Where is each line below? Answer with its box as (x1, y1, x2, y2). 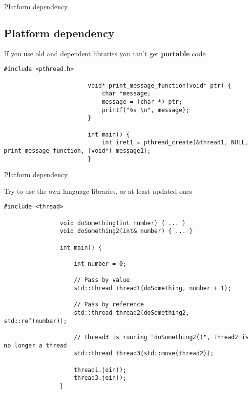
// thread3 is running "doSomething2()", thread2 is (74, 333, 249, 341)
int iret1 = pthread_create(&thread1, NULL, (102, 139, 249, 146)
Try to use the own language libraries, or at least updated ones (4, 185, 192, 196)
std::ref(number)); (4, 317, 67, 324)
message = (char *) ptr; (102, 98, 183, 106)
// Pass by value (74, 277, 130, 284)
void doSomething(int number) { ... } (60, 219, 186, 227)
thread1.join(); (74, 366, 126, 373)
